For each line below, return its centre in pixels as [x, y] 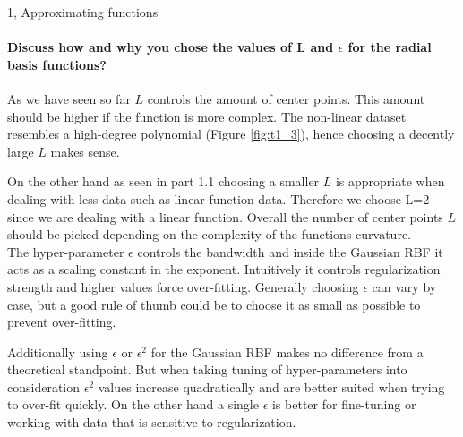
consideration [44, 386]
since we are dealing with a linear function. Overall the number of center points [225, 216]
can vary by [404, 286]
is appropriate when [390, 181]
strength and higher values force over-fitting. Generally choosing [183, 286]
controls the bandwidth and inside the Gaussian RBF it [290, 251]
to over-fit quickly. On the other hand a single [133, 404]
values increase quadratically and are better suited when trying [271, 386]
